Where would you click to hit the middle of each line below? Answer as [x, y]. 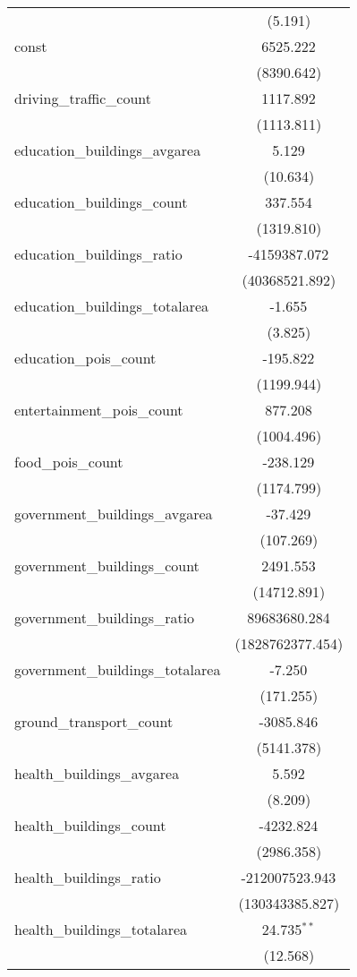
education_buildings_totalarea [112, 306]
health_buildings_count [90, 825]
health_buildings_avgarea [97, 773]
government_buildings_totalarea [118, 669]
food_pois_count [69, 462]
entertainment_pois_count [99, 410]
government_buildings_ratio [105, 617]
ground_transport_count [94, 721]
